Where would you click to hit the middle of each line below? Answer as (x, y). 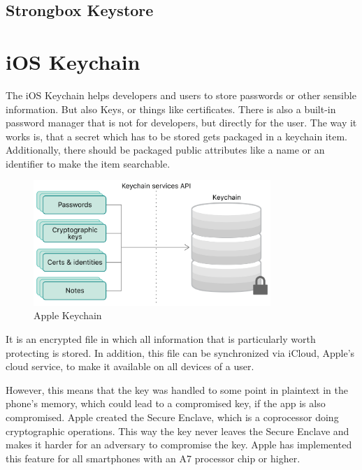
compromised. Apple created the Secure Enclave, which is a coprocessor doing (172, 417)
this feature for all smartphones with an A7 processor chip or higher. (153, 458)
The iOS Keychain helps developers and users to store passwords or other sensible (181, 95)
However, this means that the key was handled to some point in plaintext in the (177, 389)
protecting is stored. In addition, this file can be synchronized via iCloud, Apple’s (180, 352)
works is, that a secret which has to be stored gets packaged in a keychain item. (176, 136)
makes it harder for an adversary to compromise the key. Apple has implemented (179, 445)
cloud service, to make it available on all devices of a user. (130, 366)
